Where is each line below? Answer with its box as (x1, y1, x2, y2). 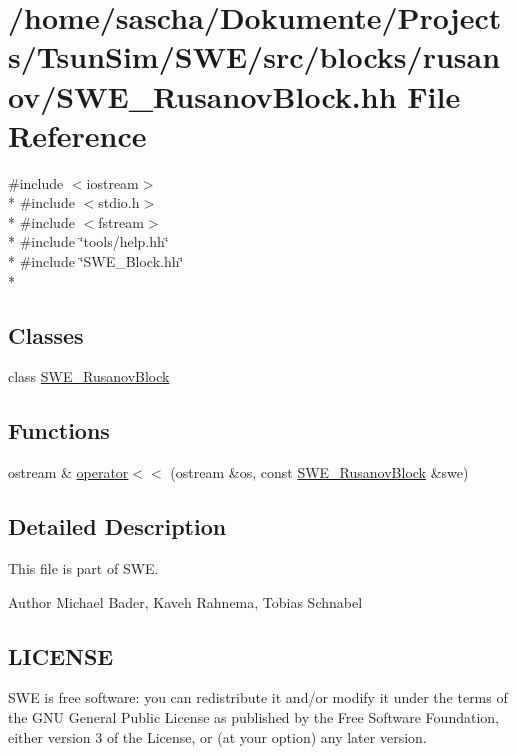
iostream (86, 172, 139, 193)
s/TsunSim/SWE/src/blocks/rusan (8, 36, 501, 77)
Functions (8, 415, 110, 446)
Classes (8, 319, 84, 350)
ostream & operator (8, 462, 129, 483)
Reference (8, 114, 147, 155)
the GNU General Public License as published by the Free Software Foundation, (8, 707, 499, 728)
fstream (98, 211, 144, 232)
